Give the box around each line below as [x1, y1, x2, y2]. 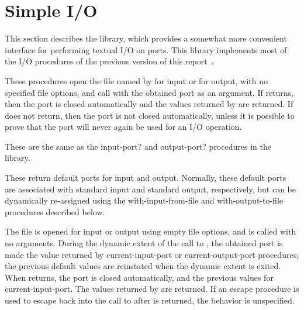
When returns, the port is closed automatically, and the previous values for [5, 271, 274, 283]
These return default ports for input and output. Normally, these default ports [5, 171, 286, 184]
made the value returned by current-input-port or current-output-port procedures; [5, 248, 299, 260]
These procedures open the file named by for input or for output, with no [5, 74, 268, 87]
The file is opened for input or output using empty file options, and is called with [5, 225, 296, 237]
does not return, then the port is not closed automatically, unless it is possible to [5, 109, 295, 121]
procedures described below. [5, 205, 105, 218]
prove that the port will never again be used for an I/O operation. [5, 120, 242, 133]
